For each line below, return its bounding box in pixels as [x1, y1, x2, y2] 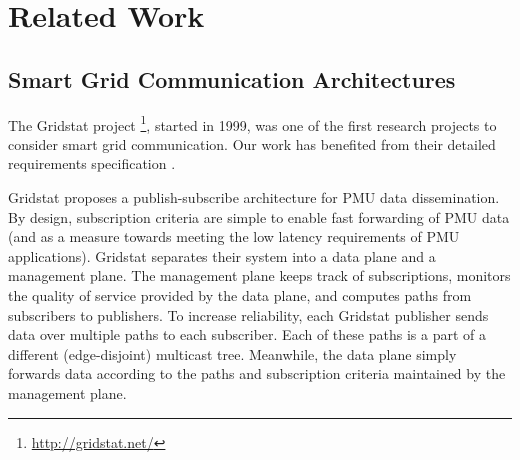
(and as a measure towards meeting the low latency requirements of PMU [8, 226, 460, 247]
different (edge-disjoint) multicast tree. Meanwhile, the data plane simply [8, 343, 457, 364]
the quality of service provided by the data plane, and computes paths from [8, 284, 472, 305]
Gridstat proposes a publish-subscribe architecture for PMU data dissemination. [8, 187, 500, 208]
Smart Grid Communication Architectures [8, 63, 456, 94]
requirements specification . [8, 153, 176, 174]
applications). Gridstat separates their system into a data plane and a [8, 245, 436, 266]
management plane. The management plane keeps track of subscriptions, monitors [8, 265, 511, 286]
